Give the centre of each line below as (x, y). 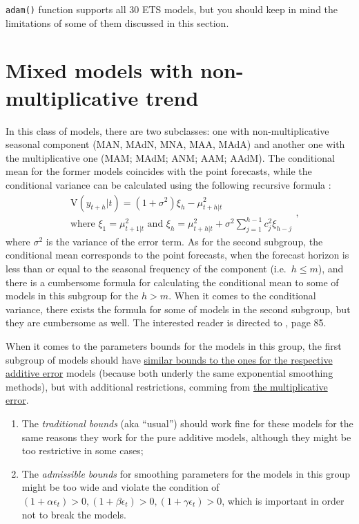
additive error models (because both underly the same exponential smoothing (169, 373)
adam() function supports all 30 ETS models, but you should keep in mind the (172, 9)
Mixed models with (99, 70)
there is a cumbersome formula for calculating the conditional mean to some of (172, 282)
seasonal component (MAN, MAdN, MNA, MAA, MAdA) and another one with (175, 144)
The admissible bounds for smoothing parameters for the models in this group (186, 473)
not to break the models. (74, 514)
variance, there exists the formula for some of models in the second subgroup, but (178, 309)
